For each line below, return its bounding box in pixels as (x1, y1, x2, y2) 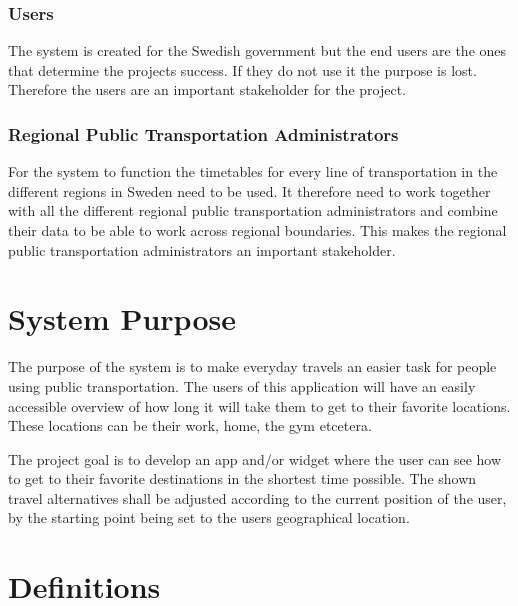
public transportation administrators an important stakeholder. (8, 239, 396, 260)
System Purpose (8, 298, 236, 339)
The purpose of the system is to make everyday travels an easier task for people (8, 356, 497, 377)
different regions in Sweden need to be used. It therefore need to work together (8, 180, 491, 201)
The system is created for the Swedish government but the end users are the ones (8, 40, 507, 61)
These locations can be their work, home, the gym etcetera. (8, 415, 372, 436)
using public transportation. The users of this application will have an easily (8, 375, 476, 396)
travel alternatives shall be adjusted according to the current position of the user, (8, 487, 507, 508)
